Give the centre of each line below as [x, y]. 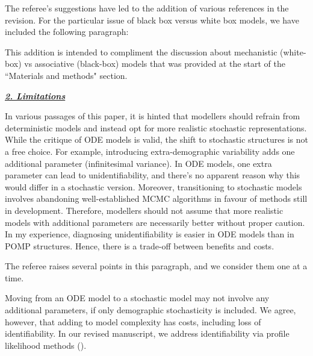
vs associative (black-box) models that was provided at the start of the [155, 64]
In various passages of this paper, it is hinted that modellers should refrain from [153, 116]
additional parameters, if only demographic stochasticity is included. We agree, [150, 310]
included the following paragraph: [67, 32]
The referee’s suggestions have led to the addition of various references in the [147, 8]
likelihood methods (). [46, 345]
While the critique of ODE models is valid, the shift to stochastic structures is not [156, 139]
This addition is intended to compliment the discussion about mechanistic [141, 52]
